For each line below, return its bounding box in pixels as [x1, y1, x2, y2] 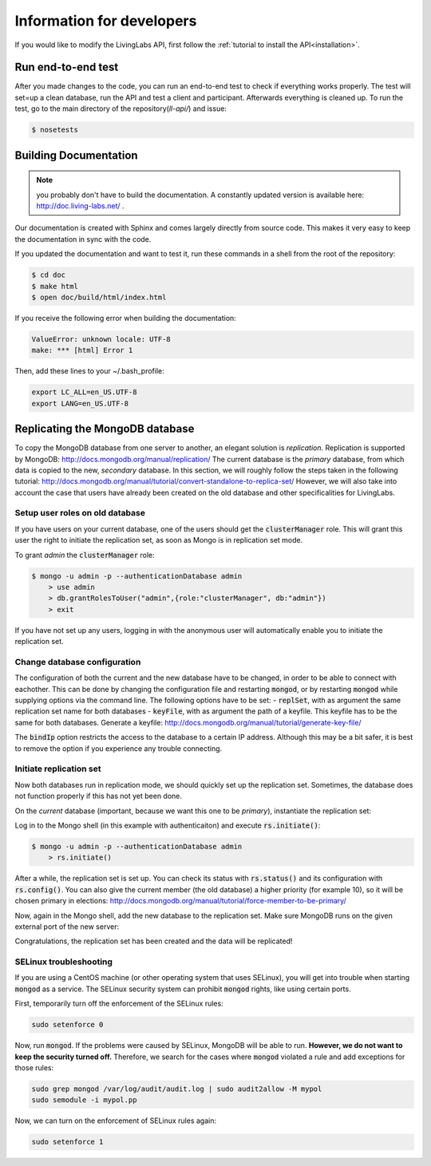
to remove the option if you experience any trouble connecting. [14, 743, 223, 753]
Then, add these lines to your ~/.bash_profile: [14, 366, 165, 376]
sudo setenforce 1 [31, 1137, 104, 1147]
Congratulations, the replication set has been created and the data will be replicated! [14, 936, 293, 946]
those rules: [14, 1062, 54, 1073]
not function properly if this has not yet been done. [14, 791, 183, 801]
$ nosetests [31, 125, 79, 135]
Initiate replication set [14, 763, 101, 774]
